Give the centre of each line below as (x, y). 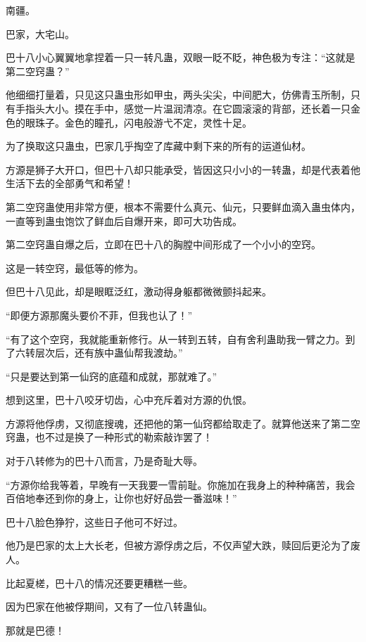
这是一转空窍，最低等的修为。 (75, 268)
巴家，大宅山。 (40, 33)
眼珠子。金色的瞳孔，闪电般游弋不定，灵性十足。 (138, 122)
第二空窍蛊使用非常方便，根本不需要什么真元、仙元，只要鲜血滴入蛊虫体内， (183, 206)
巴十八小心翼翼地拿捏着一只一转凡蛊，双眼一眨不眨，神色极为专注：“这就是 (181, 57)
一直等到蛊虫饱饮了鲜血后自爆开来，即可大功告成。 (124, 220)
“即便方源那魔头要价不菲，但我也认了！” (99, 315)
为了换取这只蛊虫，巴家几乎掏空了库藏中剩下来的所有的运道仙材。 (158, 146)
